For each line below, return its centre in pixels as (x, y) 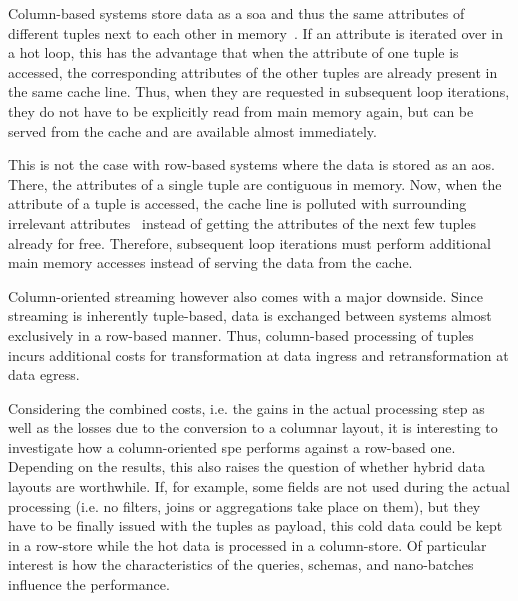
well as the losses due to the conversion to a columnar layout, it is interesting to (253, 427)
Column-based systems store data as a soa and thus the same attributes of (236, 13)
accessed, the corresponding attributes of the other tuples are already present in (253, 71)
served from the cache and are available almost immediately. (192, 130)
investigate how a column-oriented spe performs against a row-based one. (232, 446)
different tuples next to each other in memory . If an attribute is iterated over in (256, 32)
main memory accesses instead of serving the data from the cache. (210, 262)
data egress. (44, 374)
